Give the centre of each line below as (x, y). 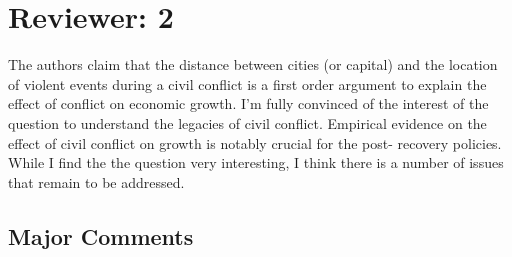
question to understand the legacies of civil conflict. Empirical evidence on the (247, 122)
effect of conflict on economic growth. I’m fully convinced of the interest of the (248, 103)
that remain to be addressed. (96, 181)
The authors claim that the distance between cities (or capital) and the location (253, 64)
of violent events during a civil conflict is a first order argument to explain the (247, 83)
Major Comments (101, 235)
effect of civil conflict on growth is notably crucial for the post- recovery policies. (255, 142)
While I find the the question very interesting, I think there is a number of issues (256, 162)
